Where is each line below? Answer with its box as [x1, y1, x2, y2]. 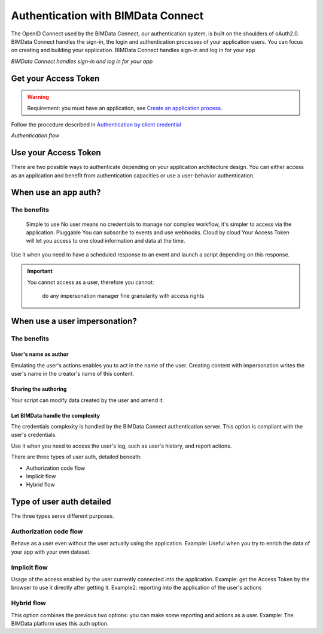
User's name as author [11, 351, 69, 358]
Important [27, 267, 53, 275]
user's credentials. [11, 431, 57, 439]
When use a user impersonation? [11, 316, 137, 326]
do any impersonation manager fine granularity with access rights [42, 292, 205, 299]
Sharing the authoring [11, 385, 67, 393]
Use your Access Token [11, 147, 101, 158]
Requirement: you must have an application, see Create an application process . [27, 104, 223, 111]
